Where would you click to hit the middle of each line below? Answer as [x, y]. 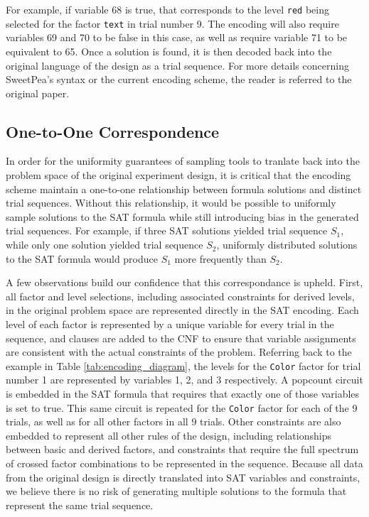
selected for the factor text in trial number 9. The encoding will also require [172, 23]
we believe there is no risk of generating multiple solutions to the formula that [176, 491]
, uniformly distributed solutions [287, 245]
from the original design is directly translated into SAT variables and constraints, [183, 477]
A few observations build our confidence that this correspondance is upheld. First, [184, 282]
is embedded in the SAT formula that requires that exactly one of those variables [183, 394]
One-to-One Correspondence [113, 131]
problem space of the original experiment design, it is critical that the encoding [178, 175]
